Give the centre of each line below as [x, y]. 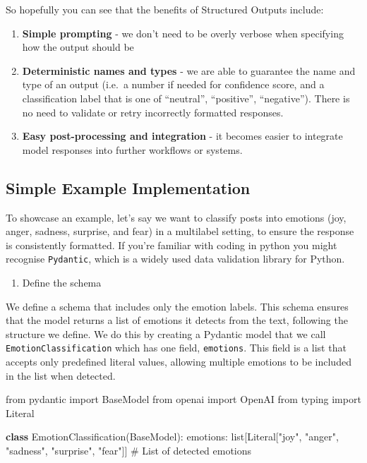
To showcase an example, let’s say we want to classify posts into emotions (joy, [176, 217]
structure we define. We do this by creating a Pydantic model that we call [166, 333]
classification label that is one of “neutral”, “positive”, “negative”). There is [186, 98]
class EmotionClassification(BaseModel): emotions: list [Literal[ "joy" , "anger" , [172, 437]
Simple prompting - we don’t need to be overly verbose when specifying [183, 33]
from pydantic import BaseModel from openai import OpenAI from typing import [183, 399]
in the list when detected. [61, 375]
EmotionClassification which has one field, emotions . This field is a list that [176, 348]
